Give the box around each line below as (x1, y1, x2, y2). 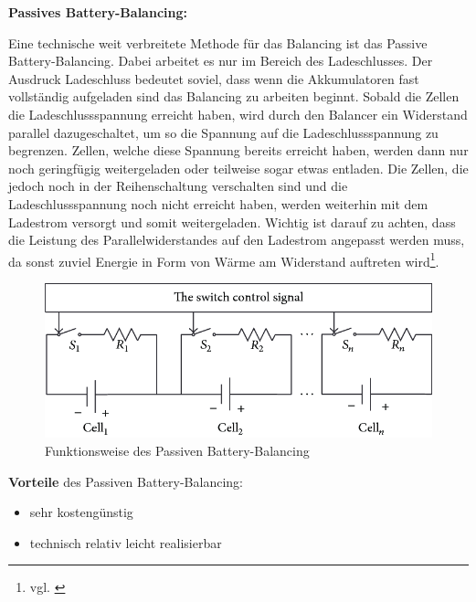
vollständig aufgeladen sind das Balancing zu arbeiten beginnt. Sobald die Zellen (8, 87, 460, 106)
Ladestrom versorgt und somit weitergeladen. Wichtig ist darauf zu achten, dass (8, 212, 456, 231)
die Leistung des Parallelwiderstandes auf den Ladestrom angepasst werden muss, (8, 230, 465, 249)
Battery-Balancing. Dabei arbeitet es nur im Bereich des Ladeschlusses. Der (8, 51, 433, 70)
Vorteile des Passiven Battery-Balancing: (8, 471, 243, 491)
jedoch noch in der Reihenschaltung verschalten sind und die (8, 176, 348, 195)
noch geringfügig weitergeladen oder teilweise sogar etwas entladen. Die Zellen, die (8, 158, 469, 177)
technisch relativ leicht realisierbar (29, 533, 222, 552)
